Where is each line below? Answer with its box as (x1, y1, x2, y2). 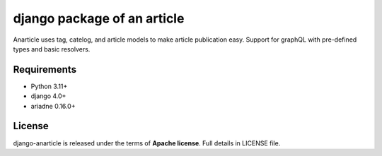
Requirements (13, 64, 77, 76)
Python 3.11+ (30, 82, 68, 90)
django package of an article (13, 11, 185, 26)
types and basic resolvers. (13, 44, 91, 53)
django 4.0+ (30, 92, 66, 100)
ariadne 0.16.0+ (30, 102, 76, 110)
